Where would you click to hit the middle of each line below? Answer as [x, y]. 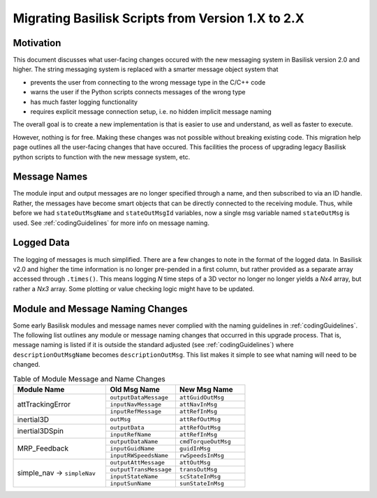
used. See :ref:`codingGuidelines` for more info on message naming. [111, 223]
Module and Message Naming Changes [100, 308]
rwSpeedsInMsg [202, 455]
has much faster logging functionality [84, 102]
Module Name [41, 389]
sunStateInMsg [202, 483]
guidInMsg [195, 448]
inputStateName [134, 476]
